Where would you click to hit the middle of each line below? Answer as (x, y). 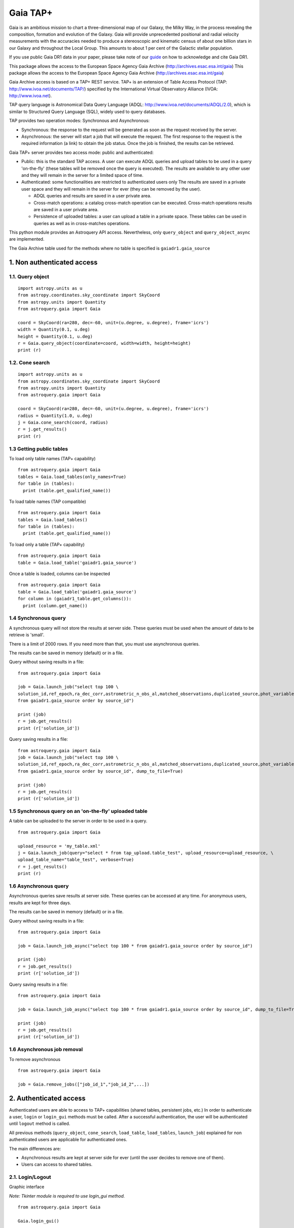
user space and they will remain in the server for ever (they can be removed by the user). (111, 189)
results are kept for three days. (40, 903)
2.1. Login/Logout (30, 1177)
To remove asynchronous (35, 1059)
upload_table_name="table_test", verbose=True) (76, 860)
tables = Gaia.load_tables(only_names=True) (72, 477)
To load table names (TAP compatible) (48, 502)
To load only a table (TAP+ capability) (47, 544)
